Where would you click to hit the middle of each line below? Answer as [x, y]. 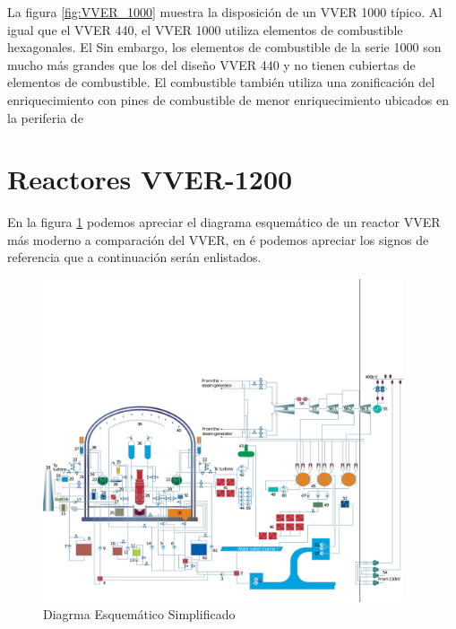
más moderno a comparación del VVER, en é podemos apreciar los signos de [218, 239]
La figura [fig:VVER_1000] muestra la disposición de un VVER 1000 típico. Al [225, 12]
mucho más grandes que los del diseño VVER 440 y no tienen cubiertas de [211, 64]
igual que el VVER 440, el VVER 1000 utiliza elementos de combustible [205, 29]
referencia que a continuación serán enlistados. [134, 257]
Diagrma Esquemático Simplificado [139, 614]
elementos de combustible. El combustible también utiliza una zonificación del [221, 82]
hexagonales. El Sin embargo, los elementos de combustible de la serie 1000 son [224, 47]
